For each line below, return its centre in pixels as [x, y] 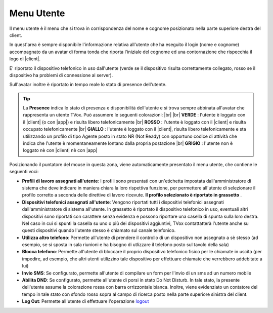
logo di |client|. [25, 59]
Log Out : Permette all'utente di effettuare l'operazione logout [85, 301]
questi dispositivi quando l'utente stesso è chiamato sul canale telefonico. [99, 230]
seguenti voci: [24, 172]
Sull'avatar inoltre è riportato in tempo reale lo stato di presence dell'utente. [88, 85]
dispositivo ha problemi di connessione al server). [61, 75]
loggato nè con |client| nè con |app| [60, 150]
